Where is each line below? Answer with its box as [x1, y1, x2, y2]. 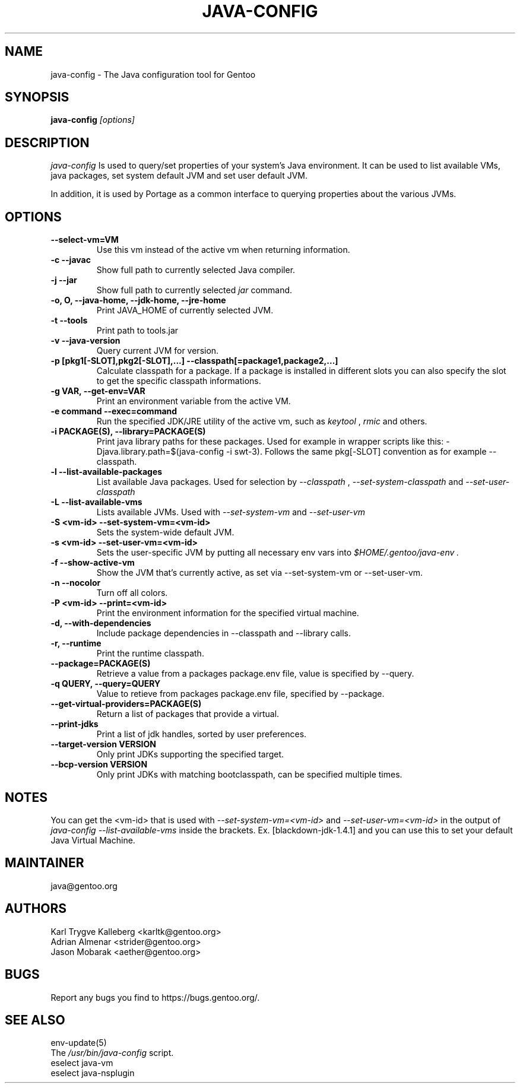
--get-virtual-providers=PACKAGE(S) [50, 699, 202, 709]
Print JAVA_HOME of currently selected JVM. [96, 305, 274, 316]
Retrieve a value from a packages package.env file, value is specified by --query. [96, 668, 414, 679]
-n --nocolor [50, 578, 101, 588]
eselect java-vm [50, 1058, 113, 1068]
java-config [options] [50, 115, 135, 125]
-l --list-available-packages [50, 467, 163, 477]
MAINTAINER [5, 855, 84, 871]
